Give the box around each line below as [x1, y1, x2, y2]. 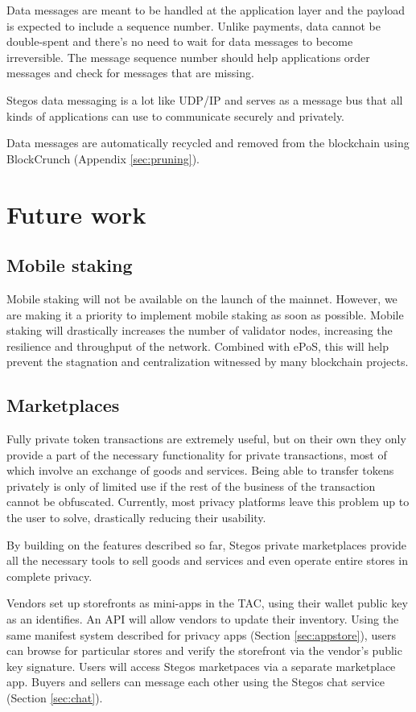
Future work [6, 197, 146, 230]
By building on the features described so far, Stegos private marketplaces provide [6, 536, 407, 553]
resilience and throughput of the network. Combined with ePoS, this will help [6, 337, 389, 354]
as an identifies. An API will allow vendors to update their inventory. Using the [6, 611, 399, 628]
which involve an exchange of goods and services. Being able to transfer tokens [6, 462, 394, 479]
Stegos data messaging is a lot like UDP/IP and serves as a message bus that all [6, 91, 403, 108]
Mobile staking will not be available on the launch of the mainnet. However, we [6, 290, 397, 307]
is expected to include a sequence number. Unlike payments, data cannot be [6, 17, 381, 34]
